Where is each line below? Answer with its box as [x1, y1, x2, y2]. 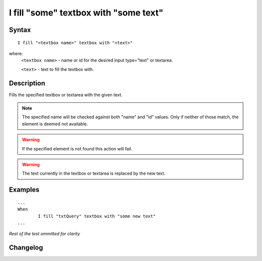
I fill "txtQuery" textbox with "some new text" [38, 213, 156, 219]
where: [9, 50, 23, 56]
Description [9, 79, 46, 87]
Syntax [9, 26, 31, 34]
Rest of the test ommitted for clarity [9, 231, 80, 237]
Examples [9, 186, 40, 194]
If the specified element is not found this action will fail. [22, 146, 132, 151]
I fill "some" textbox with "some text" [9, 7, 164, 18]
